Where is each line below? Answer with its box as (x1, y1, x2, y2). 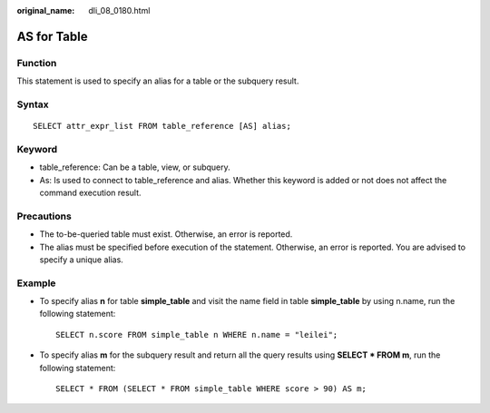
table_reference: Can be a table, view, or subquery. (39, 162, 230, 172)
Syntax (16, 98, 49, 111)
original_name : (16, 5, 75, 15)
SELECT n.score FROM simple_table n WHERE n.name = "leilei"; (55, 329, 338, 339)
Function (16, 56, 57, 69)
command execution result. (39, 187, 142, 199)
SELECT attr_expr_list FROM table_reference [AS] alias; (33, 121, 292, 132)
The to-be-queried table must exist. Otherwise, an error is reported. (39, 229, 293, 240)
